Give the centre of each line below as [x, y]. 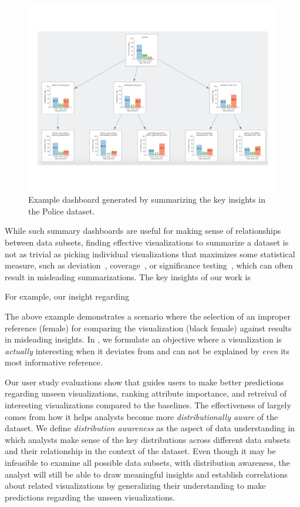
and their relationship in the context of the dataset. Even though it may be [140, 451]
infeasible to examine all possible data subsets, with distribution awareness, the [147, 463]
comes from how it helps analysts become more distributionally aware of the [141, 416]
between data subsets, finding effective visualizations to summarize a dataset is [147, 242]
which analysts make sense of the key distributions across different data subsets [148, 439]
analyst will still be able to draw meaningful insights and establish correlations [146, 474]
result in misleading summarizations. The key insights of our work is [128, 276]
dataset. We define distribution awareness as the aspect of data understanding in [150, 428]
